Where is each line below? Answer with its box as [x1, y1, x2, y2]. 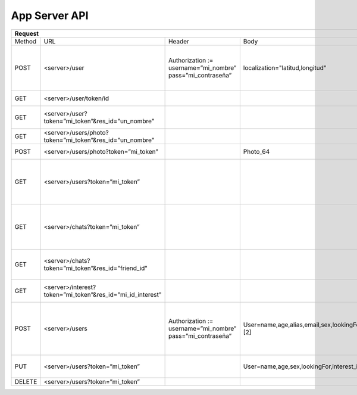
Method [14, 37, 37, 45]
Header [168, 37, 190, 45]
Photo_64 [243, 147, 270, 155]
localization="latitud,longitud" [243, 64, 327, 72]
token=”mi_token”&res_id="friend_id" [43, 264, 148, 272]
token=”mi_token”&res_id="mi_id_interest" [43, 290, 162, 298]
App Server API [11, 9, 89, 22]
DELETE [14, 377, 37, 385]
